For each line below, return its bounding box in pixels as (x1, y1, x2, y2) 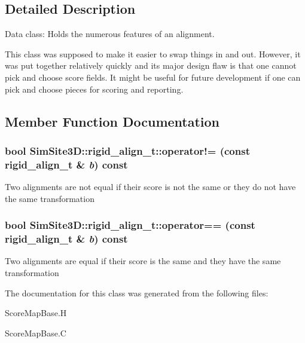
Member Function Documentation (5, 112, 220, 130)
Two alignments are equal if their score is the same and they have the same (5, 255, 281, 267)
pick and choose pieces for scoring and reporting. (5, 82, 184, 95)
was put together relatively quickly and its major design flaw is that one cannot (5, 59, 297, 72)
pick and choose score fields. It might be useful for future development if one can (5, 71, 301, 83)
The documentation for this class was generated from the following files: (5, 286, 269, 299)
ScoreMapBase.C (5, 326, 66, 339)
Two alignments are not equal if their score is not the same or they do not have (5, 180, 296, 193)
